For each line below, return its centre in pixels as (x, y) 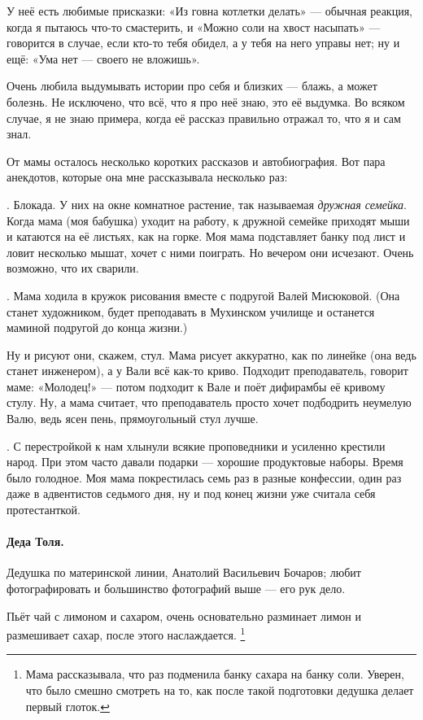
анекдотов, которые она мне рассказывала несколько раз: (147, 177)
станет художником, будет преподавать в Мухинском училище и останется (191, 311)
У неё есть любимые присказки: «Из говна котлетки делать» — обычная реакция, (209, 11)
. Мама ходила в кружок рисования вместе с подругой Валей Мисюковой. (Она (203, 295)
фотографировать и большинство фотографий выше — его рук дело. (176, 589)
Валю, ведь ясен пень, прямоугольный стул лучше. (133, 419)
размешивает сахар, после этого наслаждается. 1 (126, 633)
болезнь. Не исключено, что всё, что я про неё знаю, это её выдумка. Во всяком (206, 101)
